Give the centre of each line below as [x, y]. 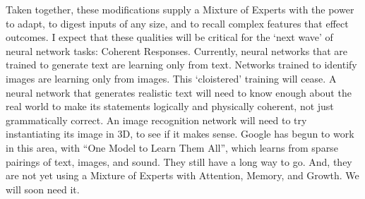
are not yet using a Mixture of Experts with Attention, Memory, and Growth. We [182, 175]
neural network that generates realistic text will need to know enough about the [179, 92]
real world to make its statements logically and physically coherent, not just [170, 106]
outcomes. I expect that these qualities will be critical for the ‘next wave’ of [169, 37]
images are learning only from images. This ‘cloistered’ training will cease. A [171, 78]
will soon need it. [43, 189]
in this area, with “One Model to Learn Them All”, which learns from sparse [172, 147]
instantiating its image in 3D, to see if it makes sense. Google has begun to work [180, 134]
